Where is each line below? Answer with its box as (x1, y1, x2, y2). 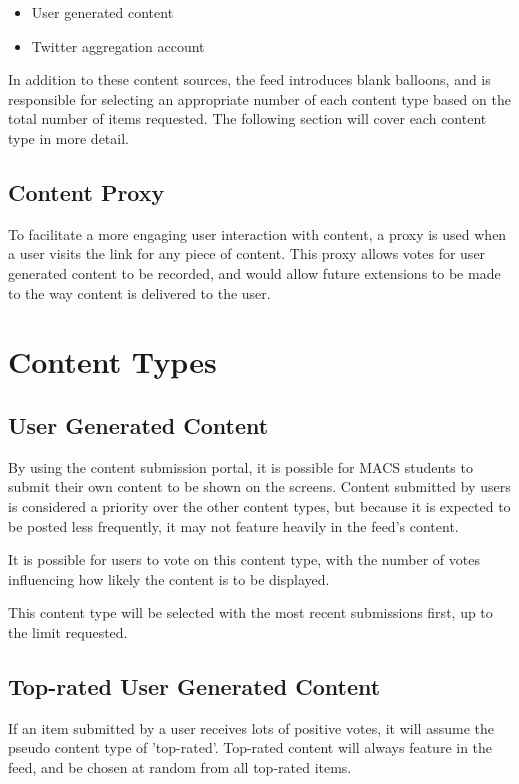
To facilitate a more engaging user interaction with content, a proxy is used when (8, 223, 507, 244)
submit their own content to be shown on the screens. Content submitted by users (8, 476, 511, 497)
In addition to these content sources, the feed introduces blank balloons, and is (8, 69, 491, 90)
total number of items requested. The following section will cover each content (8, 108, 487, 129)
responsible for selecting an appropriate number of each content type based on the (8, 88, 511, 109)
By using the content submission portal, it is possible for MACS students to (8, 456, 473, 477)
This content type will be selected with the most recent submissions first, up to (8, 602, 493, 623)
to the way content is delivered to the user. (8, 282, 271, 303)
